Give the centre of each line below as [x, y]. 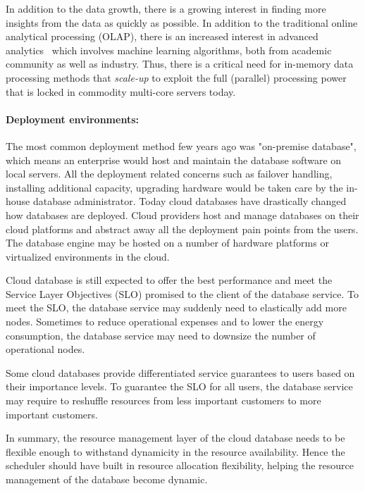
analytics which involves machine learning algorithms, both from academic [169, 50]
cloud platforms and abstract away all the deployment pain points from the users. [182, 229]
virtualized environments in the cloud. [88, 256]
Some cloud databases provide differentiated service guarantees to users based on [180, 372]
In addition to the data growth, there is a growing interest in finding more [166, 8]
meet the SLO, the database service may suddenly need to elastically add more [176, 307]
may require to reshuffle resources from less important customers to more [163, 400]
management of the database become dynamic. [107, 479]
